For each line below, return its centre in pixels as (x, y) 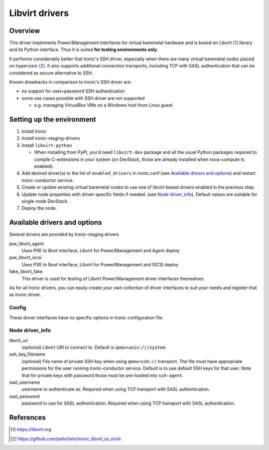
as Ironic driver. (25, 295)
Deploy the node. (39, 208)
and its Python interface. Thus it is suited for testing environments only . (84, 49)
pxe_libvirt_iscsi (25, 258)
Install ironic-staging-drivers (51, 138)
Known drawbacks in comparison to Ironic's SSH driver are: (70, 82)
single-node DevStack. (45, 201)
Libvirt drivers (39, 13)
